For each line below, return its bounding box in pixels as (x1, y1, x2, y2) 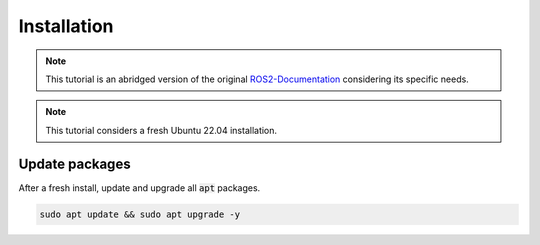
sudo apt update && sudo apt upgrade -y (39, 208, 240, 220)
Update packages (18, 155, 131, 172)
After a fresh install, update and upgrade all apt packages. (18, 181, 261, 194)
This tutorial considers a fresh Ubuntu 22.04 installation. (45, 124, 278, 136)
